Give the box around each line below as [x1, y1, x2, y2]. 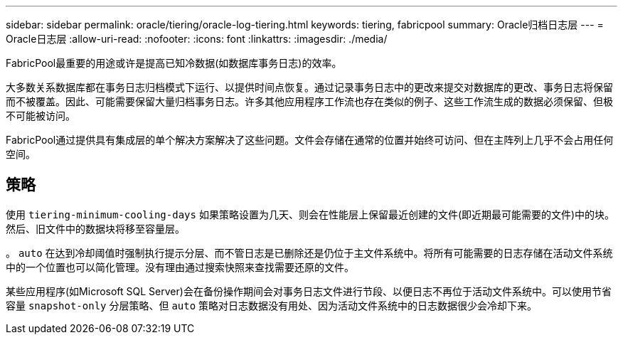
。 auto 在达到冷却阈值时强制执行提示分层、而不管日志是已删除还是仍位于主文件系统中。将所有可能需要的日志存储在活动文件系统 [6, 246, 613, 259]
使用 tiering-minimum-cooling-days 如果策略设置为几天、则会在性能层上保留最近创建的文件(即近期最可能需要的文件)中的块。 [6, 208, 615, 221]
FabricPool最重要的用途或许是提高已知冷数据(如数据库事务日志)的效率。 [6, 57, 342, 69]
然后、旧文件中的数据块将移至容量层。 [6, 222, 185, 235]
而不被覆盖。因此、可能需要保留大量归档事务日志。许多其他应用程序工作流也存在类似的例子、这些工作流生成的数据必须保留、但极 [6, 95, 613, 107]
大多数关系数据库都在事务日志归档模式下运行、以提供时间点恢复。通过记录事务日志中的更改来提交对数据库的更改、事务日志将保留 [6, 81, 613, 93]
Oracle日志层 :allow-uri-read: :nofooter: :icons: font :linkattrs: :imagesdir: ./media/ [6, 33, 388, 45]
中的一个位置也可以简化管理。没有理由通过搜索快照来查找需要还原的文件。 [6, 260, 354, 273]
